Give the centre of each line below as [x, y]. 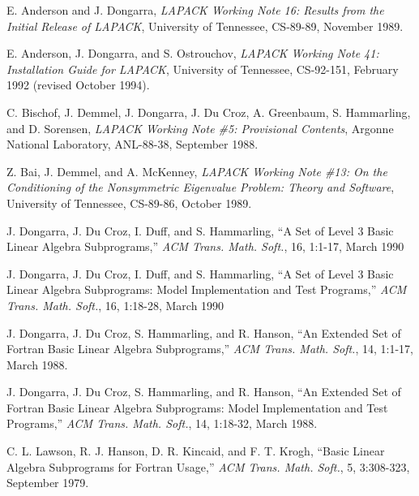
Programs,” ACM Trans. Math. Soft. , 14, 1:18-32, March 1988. [162, 423]
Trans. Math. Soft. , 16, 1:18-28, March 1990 [115, 305]
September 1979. [48, 483]
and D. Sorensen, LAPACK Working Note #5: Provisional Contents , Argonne [200, 128]
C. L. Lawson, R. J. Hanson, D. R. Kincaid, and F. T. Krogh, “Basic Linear [196, 451]
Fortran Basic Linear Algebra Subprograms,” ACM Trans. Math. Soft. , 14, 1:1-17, [210, 349]
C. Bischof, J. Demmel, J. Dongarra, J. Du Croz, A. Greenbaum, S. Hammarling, [209, 112]
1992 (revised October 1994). [78, 85]
